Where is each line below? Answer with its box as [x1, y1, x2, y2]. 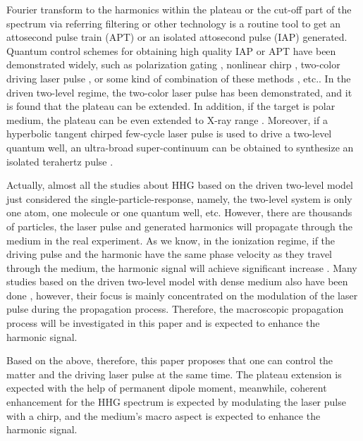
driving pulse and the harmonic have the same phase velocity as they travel [6, 247, 333, 261]
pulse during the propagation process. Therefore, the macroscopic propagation [6, 302, 344, 316]
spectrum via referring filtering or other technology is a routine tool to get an [6, 15, 341, 30]
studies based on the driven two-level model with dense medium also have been [6, 274, 348, 289]
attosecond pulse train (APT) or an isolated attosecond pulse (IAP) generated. [6, 30, 347, 44]
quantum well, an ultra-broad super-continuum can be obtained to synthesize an [6, 139, 354, 154]
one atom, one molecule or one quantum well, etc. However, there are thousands [6, 205, 352, 220]
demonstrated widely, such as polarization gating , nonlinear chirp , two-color [6, 57, 340, 72]
